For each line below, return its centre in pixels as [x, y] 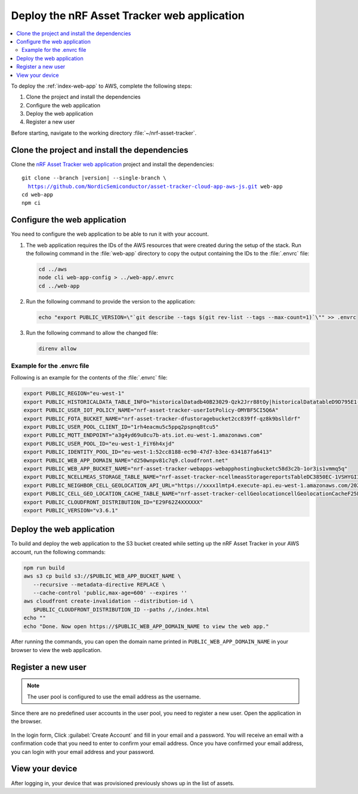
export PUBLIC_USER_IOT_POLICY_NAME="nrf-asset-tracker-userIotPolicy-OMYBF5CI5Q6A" [151, 410]
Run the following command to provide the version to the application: [111, 301]
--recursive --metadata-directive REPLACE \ [99, 584]
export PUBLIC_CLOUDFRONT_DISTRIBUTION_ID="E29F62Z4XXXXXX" [113, 502]
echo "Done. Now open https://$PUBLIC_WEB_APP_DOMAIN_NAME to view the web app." [146, 626]
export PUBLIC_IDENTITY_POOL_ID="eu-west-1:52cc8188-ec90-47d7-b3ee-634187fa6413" [148, 452]
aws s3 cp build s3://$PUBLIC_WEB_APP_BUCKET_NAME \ [102, 576]
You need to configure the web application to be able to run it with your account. [110, 234]
